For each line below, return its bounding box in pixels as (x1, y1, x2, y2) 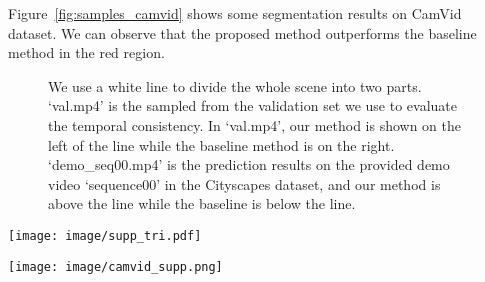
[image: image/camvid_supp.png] (8, 259, 223, 274)
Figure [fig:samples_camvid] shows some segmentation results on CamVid (8, 3, 462, 23)
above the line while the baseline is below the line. (48, 193, 356, 214)
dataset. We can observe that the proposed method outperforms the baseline (8, 22, 477, 43)
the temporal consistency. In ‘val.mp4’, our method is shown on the (48, 114, 461, 135)
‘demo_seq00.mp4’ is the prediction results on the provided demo (48, 154, 450, 175)
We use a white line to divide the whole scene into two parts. (48, 75, 422, 96)
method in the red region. (8, 42, 165, 63)
